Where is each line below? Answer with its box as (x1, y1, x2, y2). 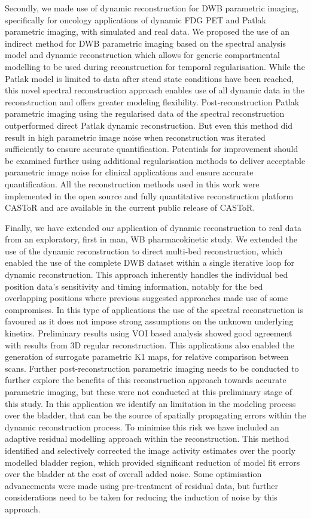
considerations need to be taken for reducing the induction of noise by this (5, 491, 278, 503)
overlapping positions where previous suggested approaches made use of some (5, 292, 288, 304)
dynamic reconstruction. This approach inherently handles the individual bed (5, 268, 288, 281)
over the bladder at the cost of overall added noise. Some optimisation (5, 468, 262, 480)
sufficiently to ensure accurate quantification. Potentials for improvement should (5, 142, 298, 155)
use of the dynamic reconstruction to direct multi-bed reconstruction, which (5, 244, 283, 257)
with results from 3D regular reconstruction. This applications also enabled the (5, 338, 294, 351)
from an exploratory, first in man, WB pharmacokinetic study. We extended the (5, 233, 298, 245)
